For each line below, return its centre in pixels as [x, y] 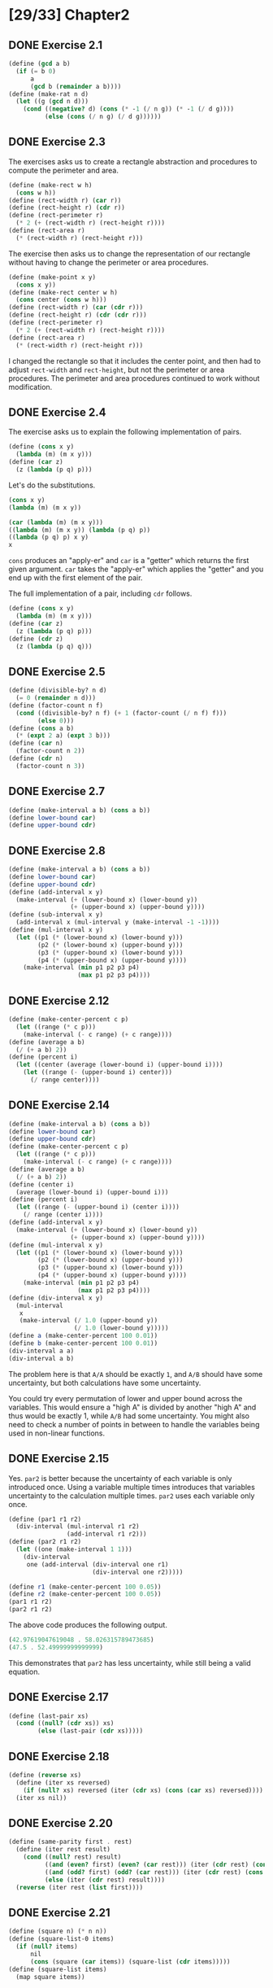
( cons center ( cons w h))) [61, 300]
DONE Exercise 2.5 [57, 672]
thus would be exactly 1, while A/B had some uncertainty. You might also [129, 1416]
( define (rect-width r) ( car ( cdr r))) [76, 308]
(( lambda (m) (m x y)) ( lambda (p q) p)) [80, 530]
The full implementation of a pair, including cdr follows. [100, 594]
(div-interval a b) [41, 1358]
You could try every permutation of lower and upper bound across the [126, 1398]
